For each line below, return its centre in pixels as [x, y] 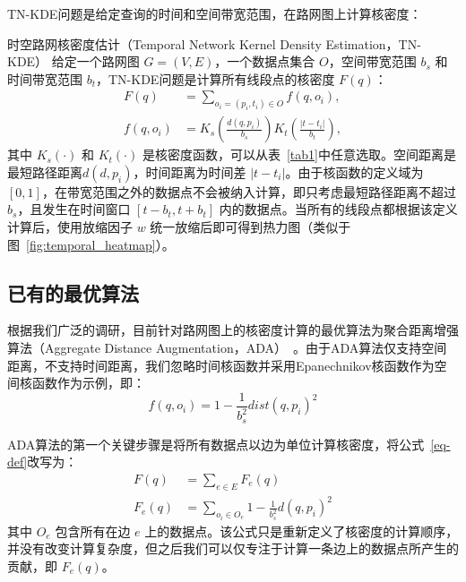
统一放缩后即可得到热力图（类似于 [250, 227]
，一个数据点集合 [265, 61]
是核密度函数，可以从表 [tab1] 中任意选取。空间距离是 [299, 154]
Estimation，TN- [373, 43]
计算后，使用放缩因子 [70, 227]
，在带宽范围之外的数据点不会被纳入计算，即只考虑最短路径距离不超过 [249, 191]
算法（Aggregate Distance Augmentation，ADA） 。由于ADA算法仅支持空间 [227, 348]
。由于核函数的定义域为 [354, 171]
